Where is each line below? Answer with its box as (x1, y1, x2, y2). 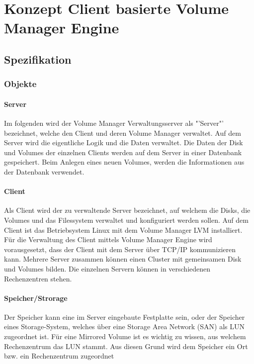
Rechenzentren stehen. (4, 273, 72, 283)
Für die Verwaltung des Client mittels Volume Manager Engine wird (4, 234, 212, 245)
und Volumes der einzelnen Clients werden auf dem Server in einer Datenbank (4, 147, 242, 157)
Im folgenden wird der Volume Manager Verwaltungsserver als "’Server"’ (4, 117, 224, 128)
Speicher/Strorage (4, 292, 68, 303)
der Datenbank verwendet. (4, 166, 85, 177)
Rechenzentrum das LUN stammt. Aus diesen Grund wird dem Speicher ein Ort (4, 341, 248, 351)
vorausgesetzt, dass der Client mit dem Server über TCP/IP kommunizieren (4, 244, 236, 254)
